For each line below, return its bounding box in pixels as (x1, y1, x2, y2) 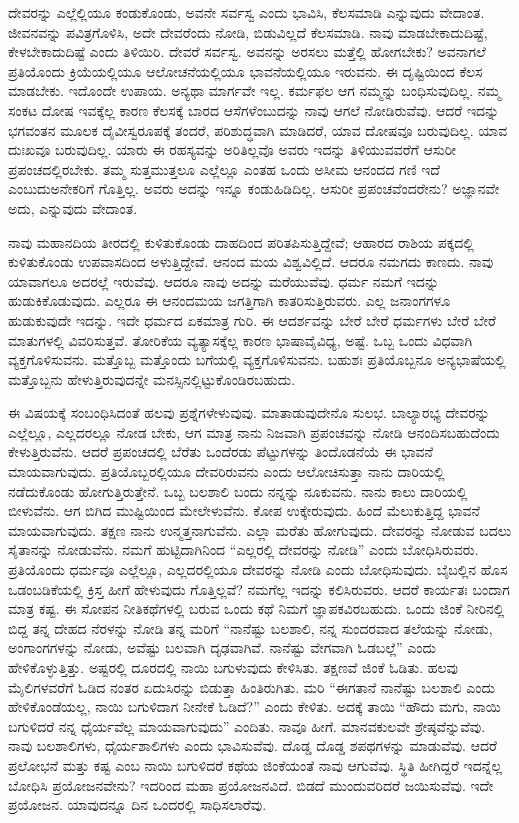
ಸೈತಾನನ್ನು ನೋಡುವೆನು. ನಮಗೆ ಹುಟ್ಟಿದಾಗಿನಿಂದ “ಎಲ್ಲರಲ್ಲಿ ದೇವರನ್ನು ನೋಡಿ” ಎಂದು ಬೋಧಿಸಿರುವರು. (8, 539, 479, 560)
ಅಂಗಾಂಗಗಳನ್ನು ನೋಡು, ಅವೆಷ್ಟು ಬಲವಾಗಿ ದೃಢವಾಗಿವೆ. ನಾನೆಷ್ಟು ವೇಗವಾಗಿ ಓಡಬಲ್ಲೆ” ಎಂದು (8, 637, 437, 658)
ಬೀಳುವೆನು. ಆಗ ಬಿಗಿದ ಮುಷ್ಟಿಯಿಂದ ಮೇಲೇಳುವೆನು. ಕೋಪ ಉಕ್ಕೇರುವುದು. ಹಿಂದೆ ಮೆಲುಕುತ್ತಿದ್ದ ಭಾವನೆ (8, 500, 480, 521)
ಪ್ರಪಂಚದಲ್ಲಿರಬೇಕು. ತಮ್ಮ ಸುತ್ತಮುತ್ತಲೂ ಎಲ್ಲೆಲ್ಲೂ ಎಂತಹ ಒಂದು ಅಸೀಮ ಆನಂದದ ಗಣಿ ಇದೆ (8, 158, 440, 179)
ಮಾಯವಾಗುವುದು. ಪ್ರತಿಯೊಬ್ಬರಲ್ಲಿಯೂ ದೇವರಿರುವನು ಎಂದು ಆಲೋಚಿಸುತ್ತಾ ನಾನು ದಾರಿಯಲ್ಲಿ (8, 461, 445, 482)
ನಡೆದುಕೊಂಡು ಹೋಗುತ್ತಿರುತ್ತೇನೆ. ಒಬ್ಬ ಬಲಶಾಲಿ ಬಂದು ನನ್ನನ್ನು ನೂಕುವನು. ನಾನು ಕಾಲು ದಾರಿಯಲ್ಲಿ (8, 480, 468, 501)
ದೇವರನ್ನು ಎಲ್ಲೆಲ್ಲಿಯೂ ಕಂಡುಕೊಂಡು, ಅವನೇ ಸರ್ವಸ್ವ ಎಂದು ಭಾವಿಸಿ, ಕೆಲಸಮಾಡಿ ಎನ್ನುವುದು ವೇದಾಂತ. (8, 2, 485, 22)
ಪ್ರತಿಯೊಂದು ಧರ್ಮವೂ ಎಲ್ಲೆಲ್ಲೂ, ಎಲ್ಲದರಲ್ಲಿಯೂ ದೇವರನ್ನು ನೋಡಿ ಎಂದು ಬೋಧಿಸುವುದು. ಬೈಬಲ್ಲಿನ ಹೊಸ (8, 559, 508, 580)
